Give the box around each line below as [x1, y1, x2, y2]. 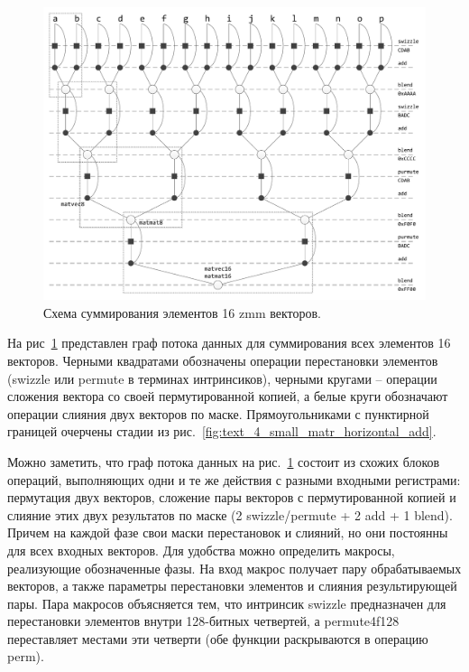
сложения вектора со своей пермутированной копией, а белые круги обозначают [7, 387, 448, 406]
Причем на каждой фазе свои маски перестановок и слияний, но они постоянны [7, 523, 448, 542]
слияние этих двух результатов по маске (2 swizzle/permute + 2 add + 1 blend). [7, 505, 453, 524]
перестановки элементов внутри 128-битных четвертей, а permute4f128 [7, 611, 400, 630]
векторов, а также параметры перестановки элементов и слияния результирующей [7, 576, 457, 595]
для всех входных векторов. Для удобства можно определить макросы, [7, 540, 395, 559]
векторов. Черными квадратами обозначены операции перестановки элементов [7, 350, 438, 369]
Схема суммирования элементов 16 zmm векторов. [43, 303, 322, 322]
